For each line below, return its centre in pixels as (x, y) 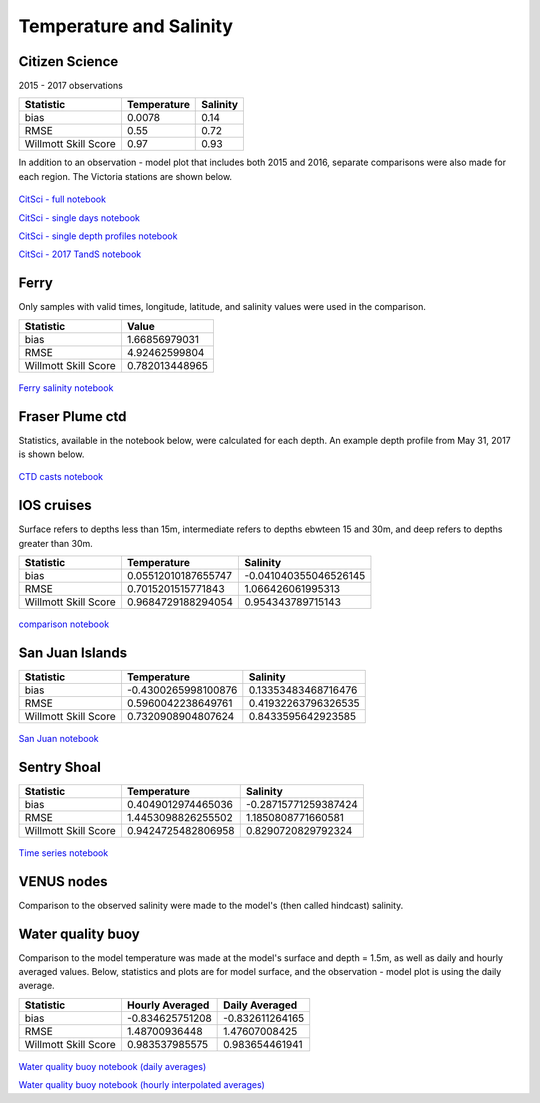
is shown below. (51, 454)
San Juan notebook (58, 738)
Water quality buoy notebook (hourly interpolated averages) (141, 1085)
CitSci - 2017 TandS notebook (80, 254)
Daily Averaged (260, 1005)
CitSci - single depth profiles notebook (98, 236)
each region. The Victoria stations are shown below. (125, 176)
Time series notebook (63, 852)
